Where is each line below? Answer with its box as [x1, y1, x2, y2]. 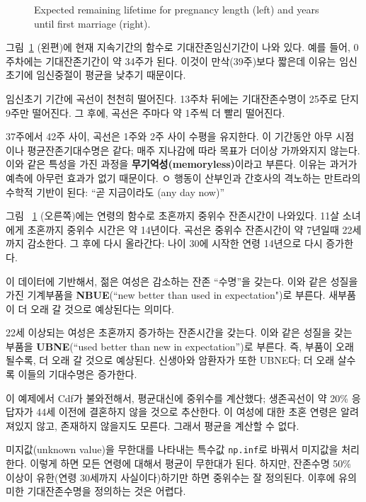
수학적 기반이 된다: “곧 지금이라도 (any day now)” [6, 184, 225, 199]
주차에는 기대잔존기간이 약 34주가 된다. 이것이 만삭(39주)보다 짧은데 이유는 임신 [6, 53, 358, 68]
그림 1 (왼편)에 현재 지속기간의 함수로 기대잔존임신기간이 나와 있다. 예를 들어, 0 [6, 40, 359, 55]
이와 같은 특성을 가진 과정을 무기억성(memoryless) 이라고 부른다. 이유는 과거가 [6, 156, 358, 171]
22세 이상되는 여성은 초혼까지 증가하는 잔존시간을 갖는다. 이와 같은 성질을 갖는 [6, 325, 353, 340]
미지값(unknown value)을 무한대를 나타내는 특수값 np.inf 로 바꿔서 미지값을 [6, 442, 338, 457]
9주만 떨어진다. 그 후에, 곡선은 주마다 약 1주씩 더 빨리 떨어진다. [6, 105, 285, 120]
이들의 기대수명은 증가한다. [18, 367, 137, 382]
